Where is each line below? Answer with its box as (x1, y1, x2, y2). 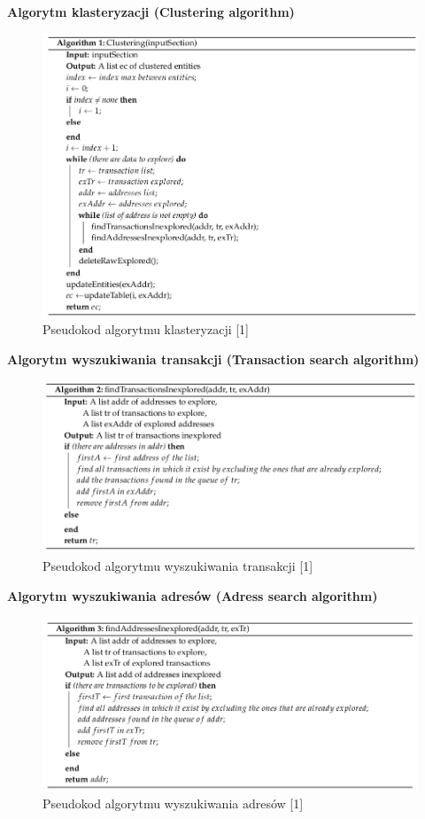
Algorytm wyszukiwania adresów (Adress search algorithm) (7, 586, 378, 604)
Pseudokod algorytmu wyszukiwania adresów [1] (42, 794, 304, 813)
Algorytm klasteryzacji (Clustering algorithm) (7, 3, 295, 20)
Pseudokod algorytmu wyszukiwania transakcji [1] (42, 557, 313, 575)
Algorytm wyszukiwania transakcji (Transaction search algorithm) (7, 350, 420, 369)
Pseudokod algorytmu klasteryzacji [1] (42, 320, 250, 339)
